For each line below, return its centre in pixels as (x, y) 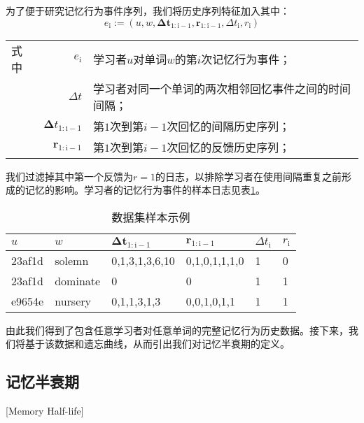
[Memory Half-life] (45, 411)
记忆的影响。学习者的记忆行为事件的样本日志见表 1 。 (145, 190)
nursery (73, 301)
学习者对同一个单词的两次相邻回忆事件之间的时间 (222, 88)
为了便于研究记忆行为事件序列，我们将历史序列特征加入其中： (148, 10)
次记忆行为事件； (246, 59)
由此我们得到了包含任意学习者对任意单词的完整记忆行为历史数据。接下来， (177, 330)
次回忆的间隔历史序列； (229, 126)
